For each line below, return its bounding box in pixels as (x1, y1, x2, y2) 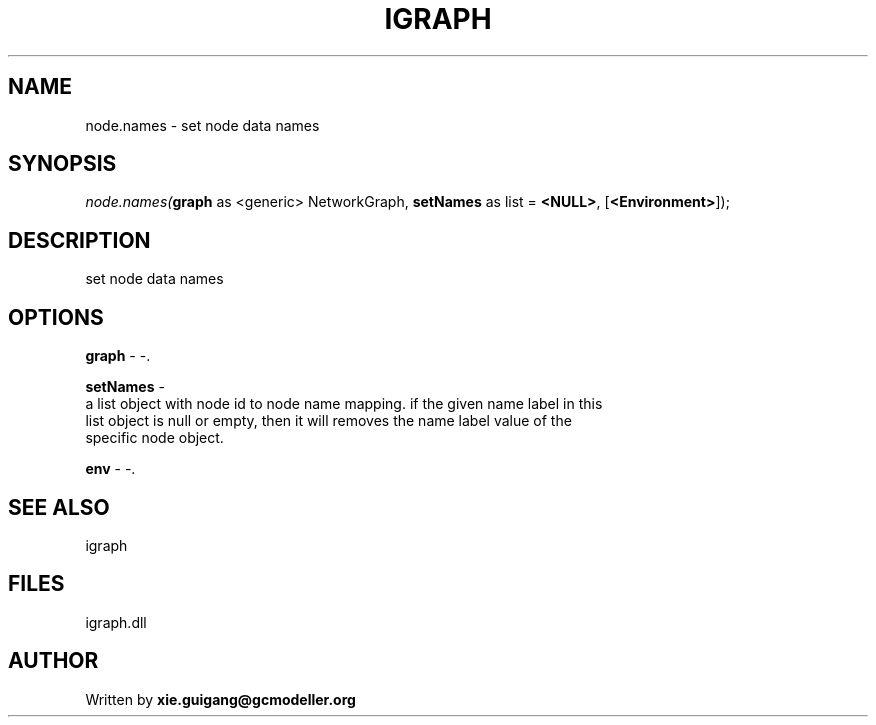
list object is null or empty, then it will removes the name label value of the (85, 412, 572, 430)
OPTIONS (8, 304, 104, 330)
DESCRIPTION (8, 227, 151, 253)
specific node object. (85, 429, 224, 447)
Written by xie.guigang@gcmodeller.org (85, 690, 356, 708)
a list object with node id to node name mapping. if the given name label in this (85, 395, 603, 413)
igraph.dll (85, 613, 147, 631)
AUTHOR (8, 648, 99, 674)
